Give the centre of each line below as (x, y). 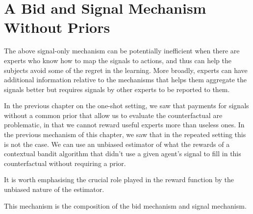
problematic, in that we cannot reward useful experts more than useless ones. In (124, 125)
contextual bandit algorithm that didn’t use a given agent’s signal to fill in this (123, 154)
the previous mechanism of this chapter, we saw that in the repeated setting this (125, 134)
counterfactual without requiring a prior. (65, 163)
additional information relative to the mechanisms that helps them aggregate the (126, 80)
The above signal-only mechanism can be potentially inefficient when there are (122, 51)
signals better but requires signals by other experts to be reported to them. (117, 89)
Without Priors (57, 27)
